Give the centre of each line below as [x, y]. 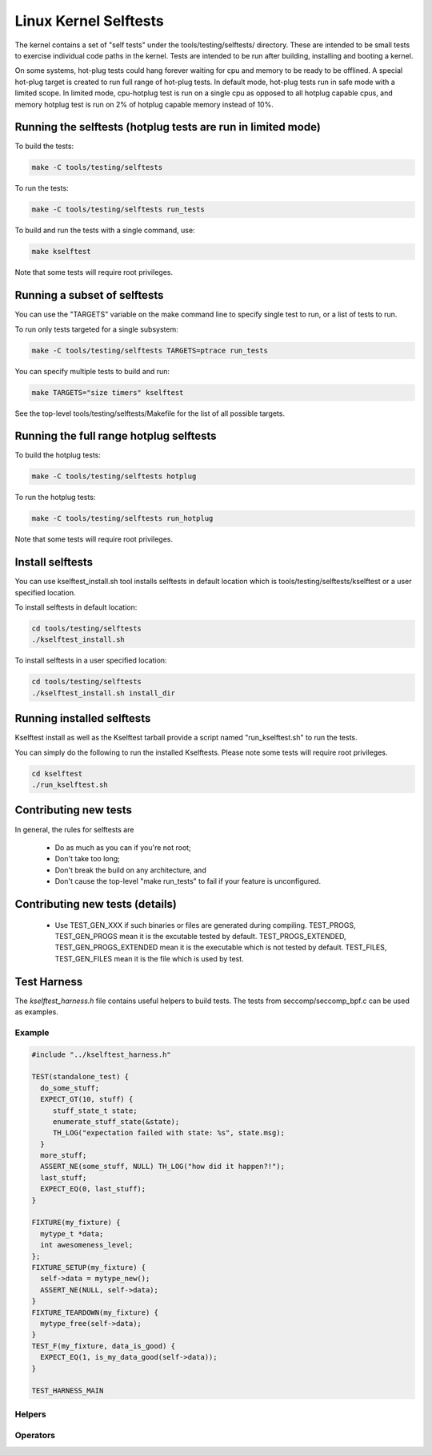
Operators [35, 1436]
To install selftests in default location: [76, 607]
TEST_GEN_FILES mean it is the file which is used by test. [149, 958]
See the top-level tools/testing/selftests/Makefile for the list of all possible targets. [150, 413]
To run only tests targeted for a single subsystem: [97, 329]
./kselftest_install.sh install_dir [104, 693]
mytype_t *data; [72, 1233]
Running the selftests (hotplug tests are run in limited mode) [168, 127]
